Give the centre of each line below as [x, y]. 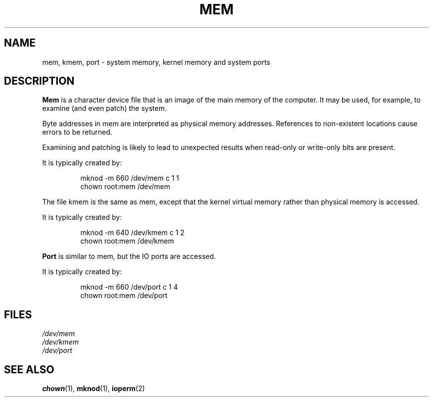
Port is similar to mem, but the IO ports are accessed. [129, 256]
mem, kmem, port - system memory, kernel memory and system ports [156, 62]
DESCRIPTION [39, 81]
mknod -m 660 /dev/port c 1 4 [129, 287]
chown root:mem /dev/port [124, 296]
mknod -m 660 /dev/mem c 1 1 [130, 178]
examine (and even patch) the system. [105, 108]
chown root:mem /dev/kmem [127, 241]
